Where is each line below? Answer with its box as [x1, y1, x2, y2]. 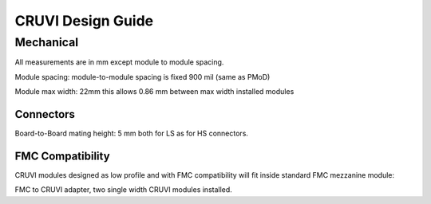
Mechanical [14, 35, 79, 49]
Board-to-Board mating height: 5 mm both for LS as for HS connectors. [14, 128, 249, 139]
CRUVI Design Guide [14, 12, 154, 29]
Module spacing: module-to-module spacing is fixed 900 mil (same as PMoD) [14, 72, 271, 81]
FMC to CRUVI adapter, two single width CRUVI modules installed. [14, 185, 233, 194]
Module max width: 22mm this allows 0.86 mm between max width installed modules [14, 87, 295, 96]
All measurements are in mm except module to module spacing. [14, 57, 224, 67]
